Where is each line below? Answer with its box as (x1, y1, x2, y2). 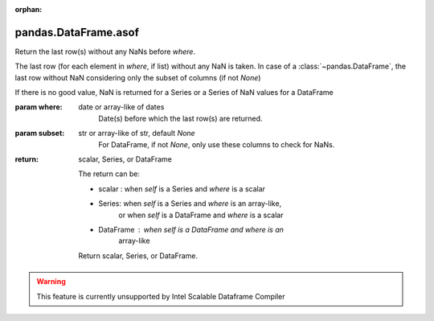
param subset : (14, 129, 65, 138)
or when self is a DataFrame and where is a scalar (118, 210, 284, 220)
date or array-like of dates (78, 102, 165, 112)
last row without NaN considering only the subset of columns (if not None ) (14, 72, 261, 82)
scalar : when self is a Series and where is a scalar (98, 183, 265, 193)
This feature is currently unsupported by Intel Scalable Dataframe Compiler (36, 291, 285, 301)
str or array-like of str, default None (78, 129, 196, 138)
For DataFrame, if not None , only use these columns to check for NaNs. (98, 139, 335, 149)
